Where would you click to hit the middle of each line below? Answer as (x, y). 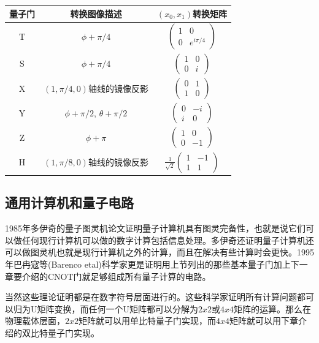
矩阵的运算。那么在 (273, 308)
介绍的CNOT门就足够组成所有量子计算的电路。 (116, 276)
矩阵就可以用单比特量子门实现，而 (148, 321)
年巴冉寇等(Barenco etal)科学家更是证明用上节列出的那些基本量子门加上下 (152, 264)
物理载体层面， (35, 321)
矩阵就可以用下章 (264, 321)
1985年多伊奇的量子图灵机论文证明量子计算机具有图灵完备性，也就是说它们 (155, 228)
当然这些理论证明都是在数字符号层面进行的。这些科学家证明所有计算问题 (151, 297)
